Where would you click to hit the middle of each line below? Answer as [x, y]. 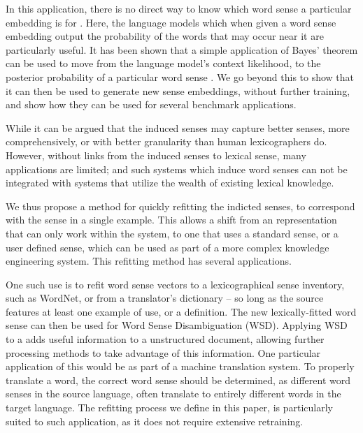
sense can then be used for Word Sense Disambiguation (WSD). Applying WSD [177, 325]
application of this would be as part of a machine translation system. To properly [180, 366]
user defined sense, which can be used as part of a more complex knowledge [168, 247]
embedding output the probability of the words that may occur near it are [165, 36]
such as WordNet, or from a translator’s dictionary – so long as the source [165, 298]
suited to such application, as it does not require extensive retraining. [155, 421]
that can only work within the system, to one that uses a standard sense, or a [172, 233]
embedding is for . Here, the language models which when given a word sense [171, 22]
